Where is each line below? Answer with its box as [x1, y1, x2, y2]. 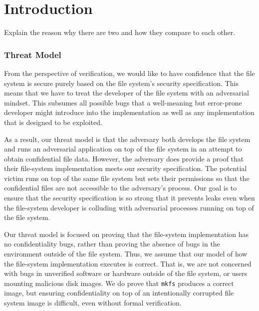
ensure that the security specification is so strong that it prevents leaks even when [4, 192, 255, 203]
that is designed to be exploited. [4, 116, 102, 127]
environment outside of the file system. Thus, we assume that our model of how [4, 248, 248, 259]
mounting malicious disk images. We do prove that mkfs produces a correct [4, 277, 234, 288]
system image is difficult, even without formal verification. [4, 297, 182, 308]
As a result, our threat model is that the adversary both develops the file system [4, 133, 251, 144]
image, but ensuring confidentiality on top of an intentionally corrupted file [4, 287, 234, 298]
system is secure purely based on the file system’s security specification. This [4, 77, 239, 88]
